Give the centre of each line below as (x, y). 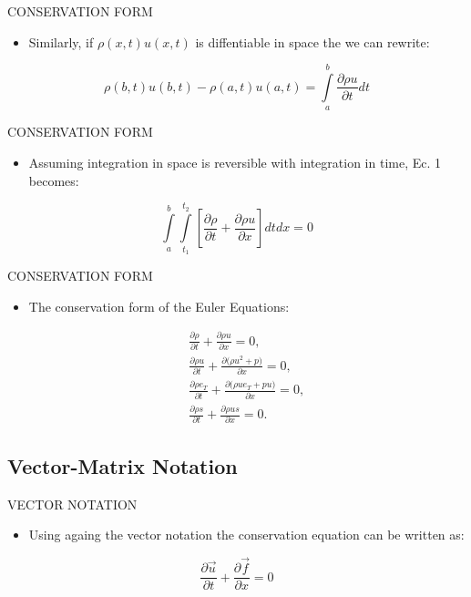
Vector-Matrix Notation (123, 465)
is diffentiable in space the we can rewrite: (312, 41)
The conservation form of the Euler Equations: (159, 306)
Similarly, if (61, 41)
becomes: (54, 180)
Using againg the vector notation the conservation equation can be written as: (246, 535)
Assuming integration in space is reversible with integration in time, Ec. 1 (235, 162)
